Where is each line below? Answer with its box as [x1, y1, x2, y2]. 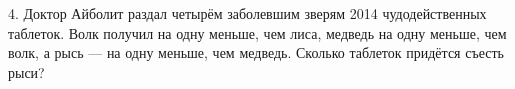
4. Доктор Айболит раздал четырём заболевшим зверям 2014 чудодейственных [8, 3, 487, 23]
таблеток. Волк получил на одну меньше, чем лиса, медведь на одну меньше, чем [8, 22, 507, 43]
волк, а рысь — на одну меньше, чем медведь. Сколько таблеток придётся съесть [8, 42, 504, 63]
